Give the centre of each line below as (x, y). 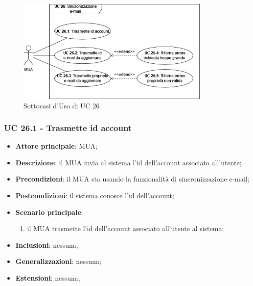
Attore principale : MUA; (56, 146)
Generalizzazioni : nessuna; (58, 261)
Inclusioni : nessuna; (47, 245)
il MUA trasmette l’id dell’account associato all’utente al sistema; (126, 228)
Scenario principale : (49, 212)
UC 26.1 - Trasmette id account (68, 127)
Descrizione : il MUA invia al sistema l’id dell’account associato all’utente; (128, 162)
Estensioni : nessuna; (48, 278)
